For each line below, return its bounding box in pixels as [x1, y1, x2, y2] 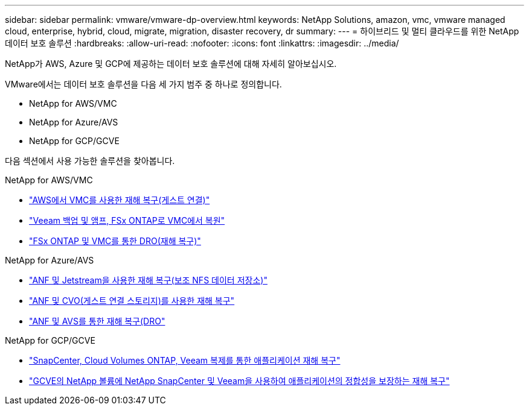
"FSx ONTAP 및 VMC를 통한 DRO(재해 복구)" [29, 236, 201, 246]
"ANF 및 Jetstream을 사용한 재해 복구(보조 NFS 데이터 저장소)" [29, 275, 268, 285]
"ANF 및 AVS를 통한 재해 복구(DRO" [29, 316, 165, 326]
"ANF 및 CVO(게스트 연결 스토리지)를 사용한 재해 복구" [29, 295, 235, 306]
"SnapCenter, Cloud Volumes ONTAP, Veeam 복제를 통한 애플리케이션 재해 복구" [29, 355, 341, 365]
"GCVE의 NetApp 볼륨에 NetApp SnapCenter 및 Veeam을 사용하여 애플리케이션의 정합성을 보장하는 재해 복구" [29, 376, 450, 386]
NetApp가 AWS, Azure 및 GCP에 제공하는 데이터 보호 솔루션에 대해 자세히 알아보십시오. [5, 58, 337, 69]
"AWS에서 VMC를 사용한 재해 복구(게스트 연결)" [29, 195, 210, 205]
